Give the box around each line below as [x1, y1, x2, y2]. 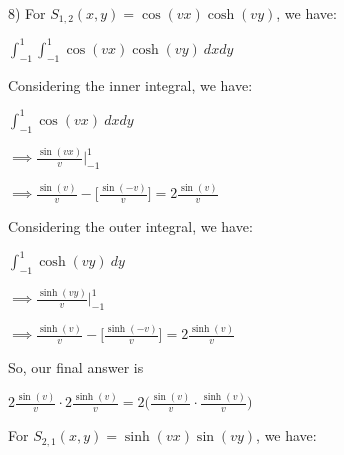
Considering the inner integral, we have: [8, 74, 253, 95]
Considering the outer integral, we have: [8, 216, 253, 237]
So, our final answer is [8, 357, 144, 378]
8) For [8, 3, 46, 23]
